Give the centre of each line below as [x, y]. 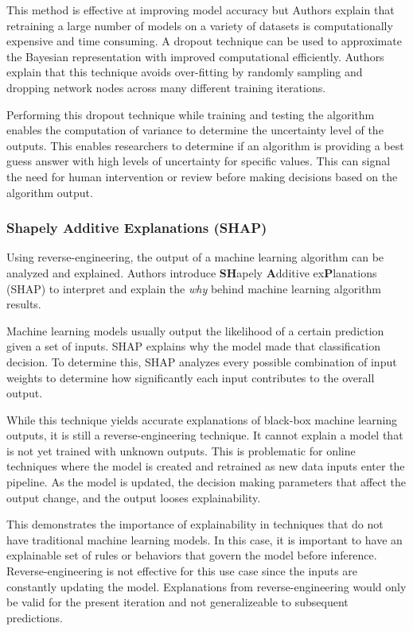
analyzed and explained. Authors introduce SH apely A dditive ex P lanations [192, 272]
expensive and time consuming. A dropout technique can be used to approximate [204, 41]
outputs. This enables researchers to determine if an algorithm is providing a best [205, 145]
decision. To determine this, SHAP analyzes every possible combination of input [202, 361]
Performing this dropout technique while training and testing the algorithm [191, 114]
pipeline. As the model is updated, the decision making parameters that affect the [206, 482]
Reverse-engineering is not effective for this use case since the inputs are [182, 571]
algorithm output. [50, 192]
